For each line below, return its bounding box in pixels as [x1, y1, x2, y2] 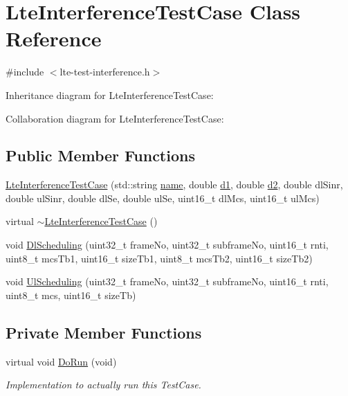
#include [6, 64, 44, 79]
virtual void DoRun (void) [6, 354, 117, 368]
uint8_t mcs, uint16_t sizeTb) [6, 287, 136, 302]
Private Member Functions [6, 321, 202, 343]
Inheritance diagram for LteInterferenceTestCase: [6, 87, 214, 102]
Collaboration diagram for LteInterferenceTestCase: [6, 111, 224, 125]
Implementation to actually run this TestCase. [6, 377, 201, 392]
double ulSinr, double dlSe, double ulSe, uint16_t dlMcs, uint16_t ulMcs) [6, 190, 320, 205]
